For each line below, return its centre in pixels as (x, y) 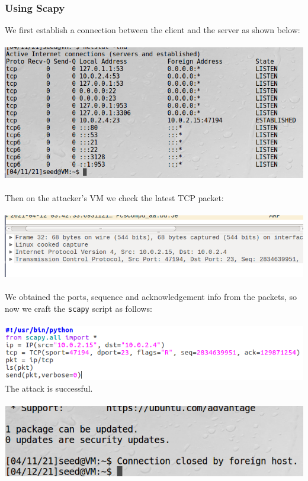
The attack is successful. (49, 388)
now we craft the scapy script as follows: (78, 308)
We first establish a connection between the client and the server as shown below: (153, 30)
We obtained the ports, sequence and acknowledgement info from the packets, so (151, 297)
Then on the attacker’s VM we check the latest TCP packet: (114, 197)
